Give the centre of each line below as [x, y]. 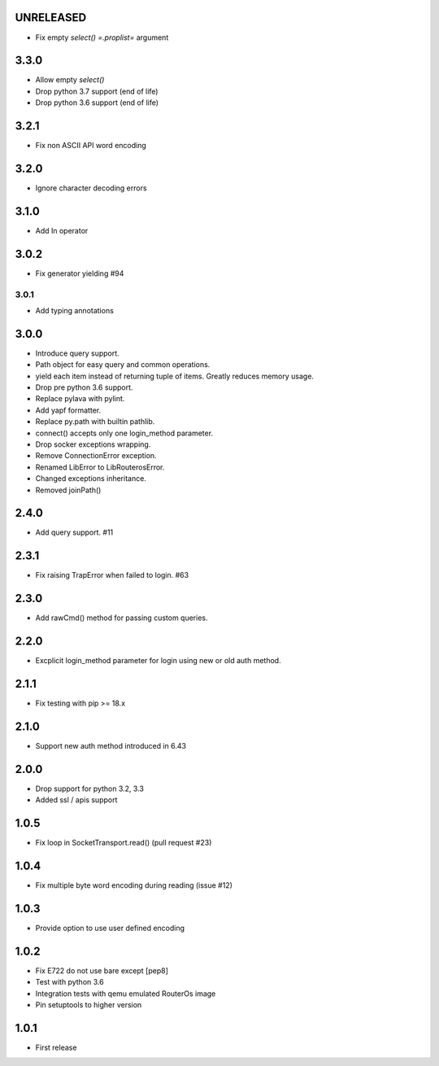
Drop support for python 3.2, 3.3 [89, 789]
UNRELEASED [51, 17]
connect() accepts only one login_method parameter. [124, 433]
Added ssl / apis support [76, 800]
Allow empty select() [70, 80]
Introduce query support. [77, 353]
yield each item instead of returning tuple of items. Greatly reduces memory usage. [175, 376]
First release [56, 1047]
